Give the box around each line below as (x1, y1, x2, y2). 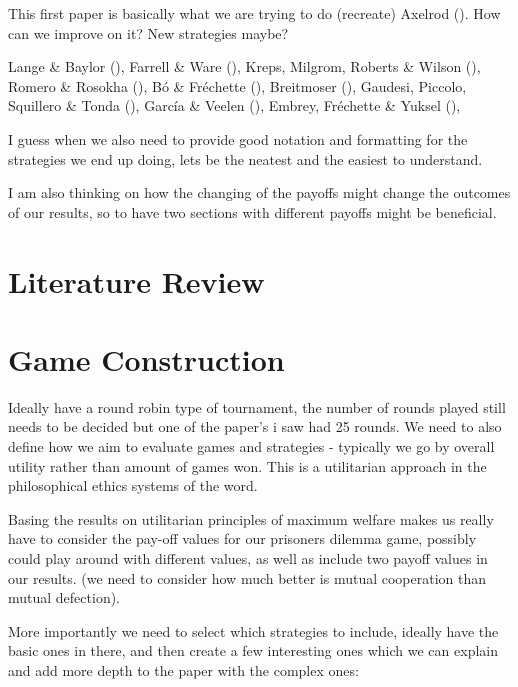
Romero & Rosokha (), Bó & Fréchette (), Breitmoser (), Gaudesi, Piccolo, (8, 75, 467, 96)
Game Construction (8, 338, 285, 379)
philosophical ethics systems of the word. (8, 475, 258, 496)
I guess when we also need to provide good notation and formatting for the (8, 128, 468, 149)
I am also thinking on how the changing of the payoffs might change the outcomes (8, 182, 511, 203)
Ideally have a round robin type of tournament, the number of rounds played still (8, 396, 506, 417)
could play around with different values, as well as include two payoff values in (8, 548, 488, 568)
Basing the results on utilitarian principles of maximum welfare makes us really (8, 508, 494, 529)
